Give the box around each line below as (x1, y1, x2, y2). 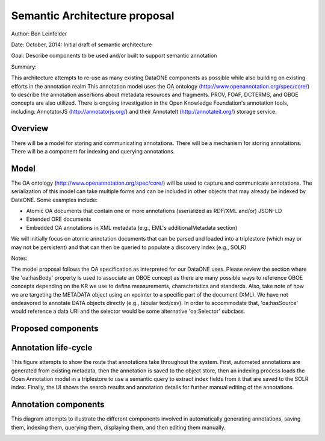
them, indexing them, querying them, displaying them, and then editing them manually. (11, 424, 226, 431)
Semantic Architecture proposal (11, 9, 175, 22)
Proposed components (11, 324, 99, 334)
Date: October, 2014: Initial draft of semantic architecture (11, 41, 152, 48)
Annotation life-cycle (11, 343, 93, 353)
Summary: (11, 63, 37, 70)
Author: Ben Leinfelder (11, 30, 67, 37)
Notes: (11, 254, 28, 262)
